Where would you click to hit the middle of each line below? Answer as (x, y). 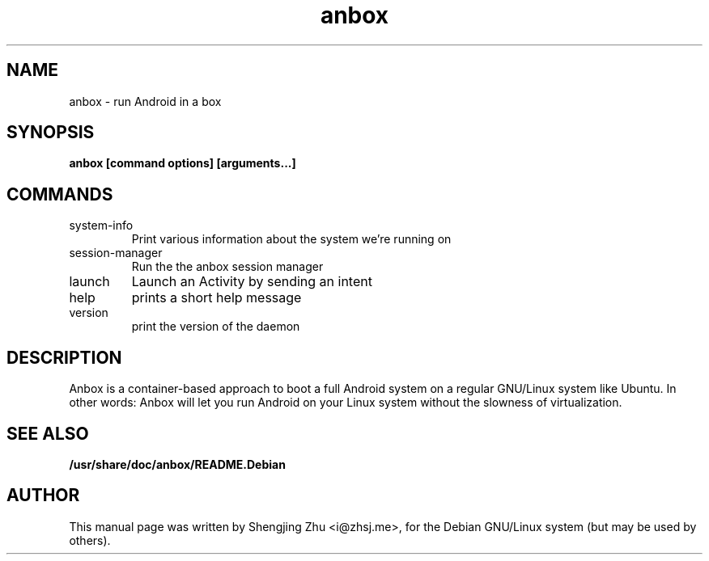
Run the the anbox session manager (227, 267)
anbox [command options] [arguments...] (183, 163)
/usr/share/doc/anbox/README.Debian (177, 464)
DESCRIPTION (64, 357)
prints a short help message (217, 298)
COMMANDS (60, 194)
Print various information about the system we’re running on (291, 239)
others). (90, 540)
